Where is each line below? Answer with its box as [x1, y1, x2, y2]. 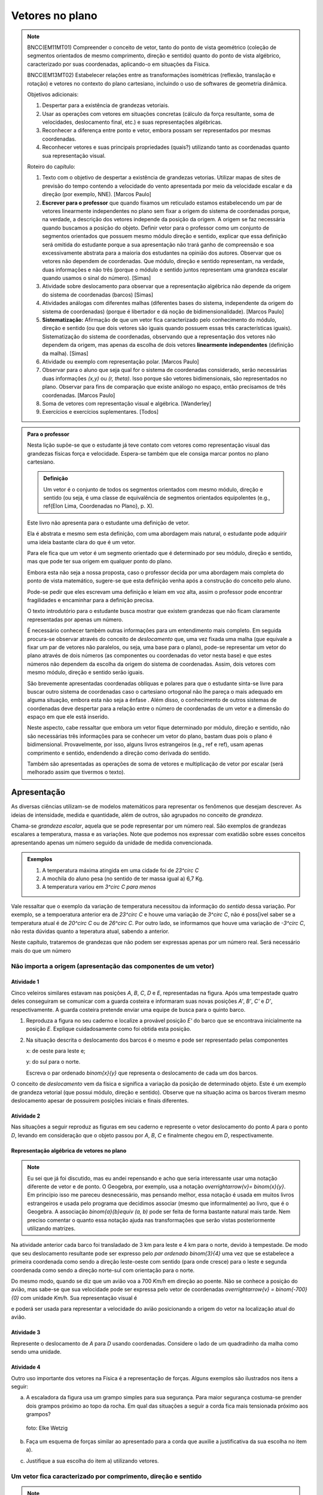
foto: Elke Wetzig [26, 1424, 68, 1432]
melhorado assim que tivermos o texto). [27, 768, 126, 776]
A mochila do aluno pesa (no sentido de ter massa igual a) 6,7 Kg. [42, 875, 204, 882]
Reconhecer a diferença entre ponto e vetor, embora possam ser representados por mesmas [42, 127, 271, 134]
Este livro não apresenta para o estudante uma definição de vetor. [27, 519, 190, 526]
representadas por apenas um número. [27, 616, 124, 623]
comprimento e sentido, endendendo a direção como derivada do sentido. [27, 749, 211, 756]
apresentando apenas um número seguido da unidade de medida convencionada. [11, 839, 213, 846]
